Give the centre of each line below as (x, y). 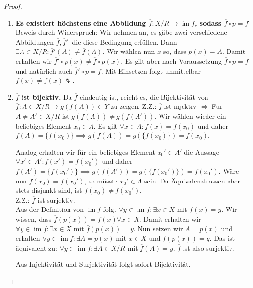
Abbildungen (35, 41)
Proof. (13, 6)
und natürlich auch (44, 70)
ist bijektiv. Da (47, 96)
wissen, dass (34, 219)
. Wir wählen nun (129, 51)
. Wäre (229, 170)
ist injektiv (180, 106)
